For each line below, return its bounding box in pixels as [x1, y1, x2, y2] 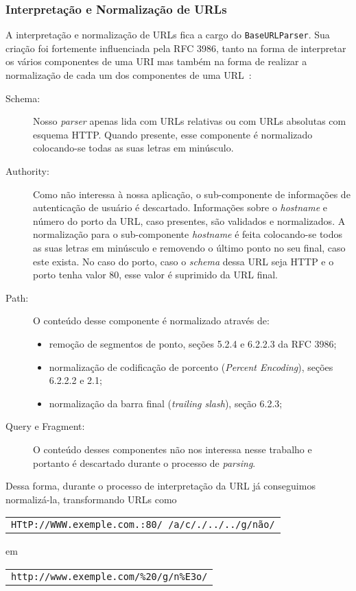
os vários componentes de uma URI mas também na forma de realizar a [5, 54, 307, 69]
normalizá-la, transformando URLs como [5, 492, 177, 506]
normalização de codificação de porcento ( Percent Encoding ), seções [49, 359, 333, 374]
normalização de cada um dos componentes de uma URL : [5, 68, 252, 82]
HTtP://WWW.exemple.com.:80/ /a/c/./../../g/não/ [11, 519, 275, 531]
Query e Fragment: [5, 419, 85, 433]
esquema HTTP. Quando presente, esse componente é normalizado [33, 127, 313, 141]
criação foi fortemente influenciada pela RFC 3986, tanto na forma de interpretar [5, 40, 346, 55]
